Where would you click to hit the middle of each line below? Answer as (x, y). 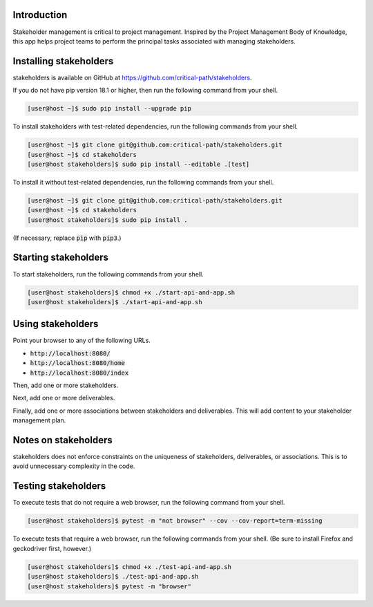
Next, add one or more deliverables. (64, 398)
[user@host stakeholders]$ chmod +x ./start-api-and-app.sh (131, 292)
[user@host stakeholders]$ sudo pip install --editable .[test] (138, 164)
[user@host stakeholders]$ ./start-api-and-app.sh (115, 302)
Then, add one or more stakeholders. (66, 385)
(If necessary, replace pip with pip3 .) (67, 238)
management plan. (39, 420)
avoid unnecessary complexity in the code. (74, 466)
